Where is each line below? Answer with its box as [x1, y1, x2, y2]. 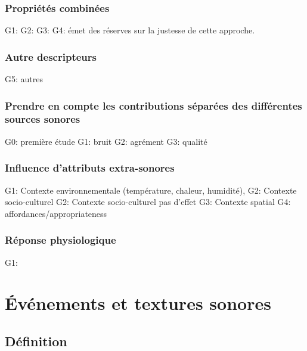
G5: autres [5, 73, 43, 85]
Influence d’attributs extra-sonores [5, 160, 175, 175]
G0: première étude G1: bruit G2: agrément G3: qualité [5, 135, 207, 147]
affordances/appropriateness [5, 207, 107, 219]
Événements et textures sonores [5, 291, 271, 315]
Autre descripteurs [5, 49, 97, 64]
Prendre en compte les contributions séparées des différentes [5, 98, 302, 113]
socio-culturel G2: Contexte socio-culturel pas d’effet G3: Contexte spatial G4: [5, 195, 291, 208]
